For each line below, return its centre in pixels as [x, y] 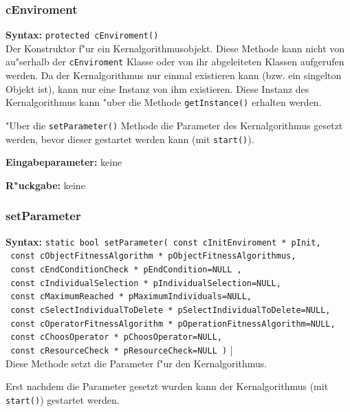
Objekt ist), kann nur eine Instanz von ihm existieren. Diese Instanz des [157, 88]
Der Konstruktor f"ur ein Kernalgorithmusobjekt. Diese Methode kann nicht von [175, 48]
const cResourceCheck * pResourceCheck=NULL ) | [122, 349]
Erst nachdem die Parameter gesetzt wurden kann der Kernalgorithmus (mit [167, 386]
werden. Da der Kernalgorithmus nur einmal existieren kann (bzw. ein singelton [174, 75]
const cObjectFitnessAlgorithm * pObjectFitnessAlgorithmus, [153, 256]
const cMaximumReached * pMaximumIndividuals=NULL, [131, 297]
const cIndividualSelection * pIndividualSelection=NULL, [146, 283]
